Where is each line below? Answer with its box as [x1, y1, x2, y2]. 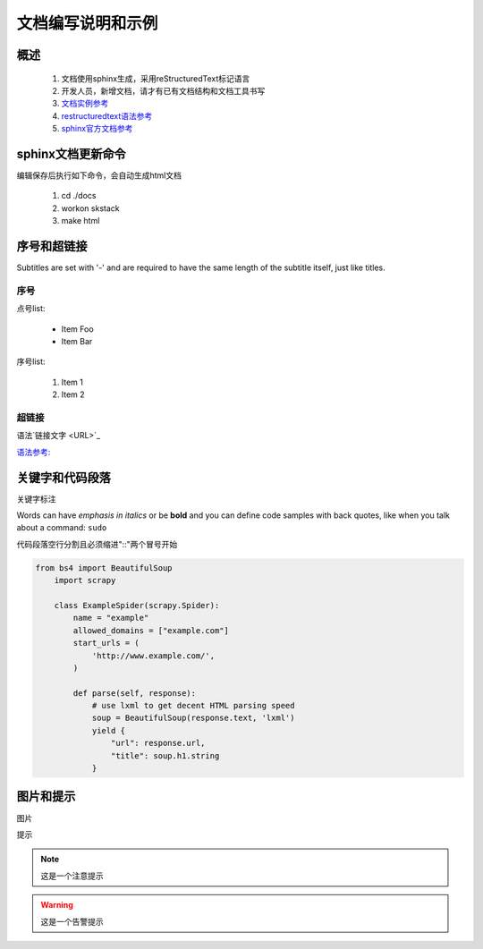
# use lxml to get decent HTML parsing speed [91, 700, 295, 711]
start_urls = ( [72, 638, 140, 648]
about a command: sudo [16, 522, 107, 533]
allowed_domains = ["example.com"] [72, 625, 230, 635]
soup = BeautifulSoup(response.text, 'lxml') [91, 713, 295, 724]
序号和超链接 [16, 239, 88, 254]
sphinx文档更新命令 [16, 146, 127, 161]
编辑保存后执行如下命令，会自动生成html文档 [16, 170, 182, 181]
